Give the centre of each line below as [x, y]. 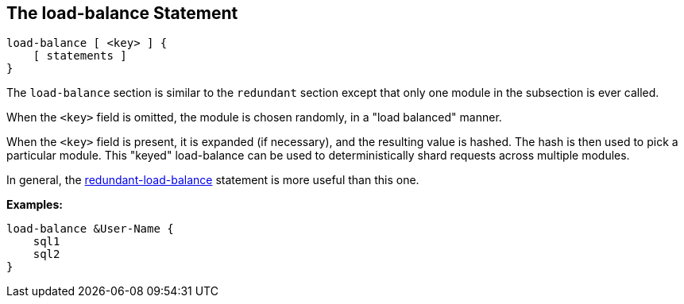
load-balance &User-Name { [90, 229]
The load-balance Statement [122, 13]
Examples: [35, 205]
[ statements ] [80, 56]
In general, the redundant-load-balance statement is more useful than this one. [213, 180]
